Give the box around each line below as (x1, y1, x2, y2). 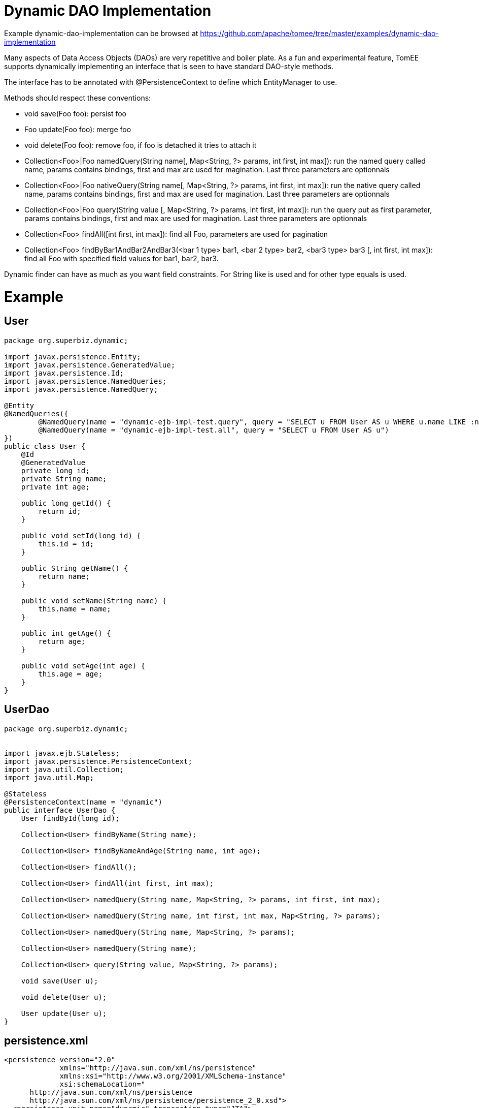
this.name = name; (38, 604, 111, 613)
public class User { (4, 442, 86, 450)
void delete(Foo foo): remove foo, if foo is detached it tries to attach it (24, 140, 257, 149)
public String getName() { (21, 564, 128, 572)
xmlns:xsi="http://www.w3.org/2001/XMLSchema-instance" (59, 1072, 287, 1081)
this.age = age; (38, 669, 102, 678)
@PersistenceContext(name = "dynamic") (4, 797, 162, 806)
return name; (38, 572, 90, 580)
